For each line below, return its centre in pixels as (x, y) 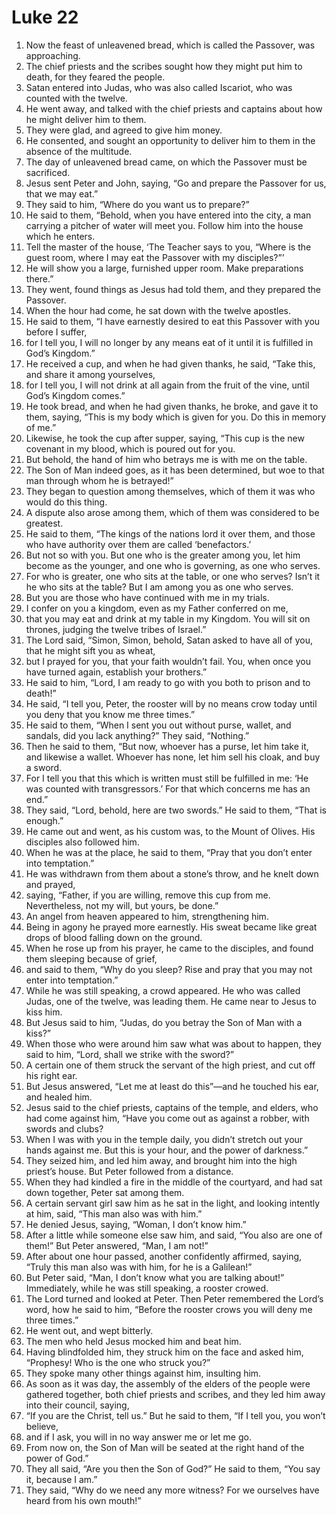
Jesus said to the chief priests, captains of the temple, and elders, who (172, 1107)
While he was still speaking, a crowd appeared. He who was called (163, 990)
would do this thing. (66, 502)
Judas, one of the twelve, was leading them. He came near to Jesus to (171, 1001)
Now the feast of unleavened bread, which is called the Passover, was (170, 45)
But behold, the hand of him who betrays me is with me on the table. (166, 459)
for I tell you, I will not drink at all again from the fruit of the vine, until (167, 385)
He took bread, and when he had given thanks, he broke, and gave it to (172, 406)
